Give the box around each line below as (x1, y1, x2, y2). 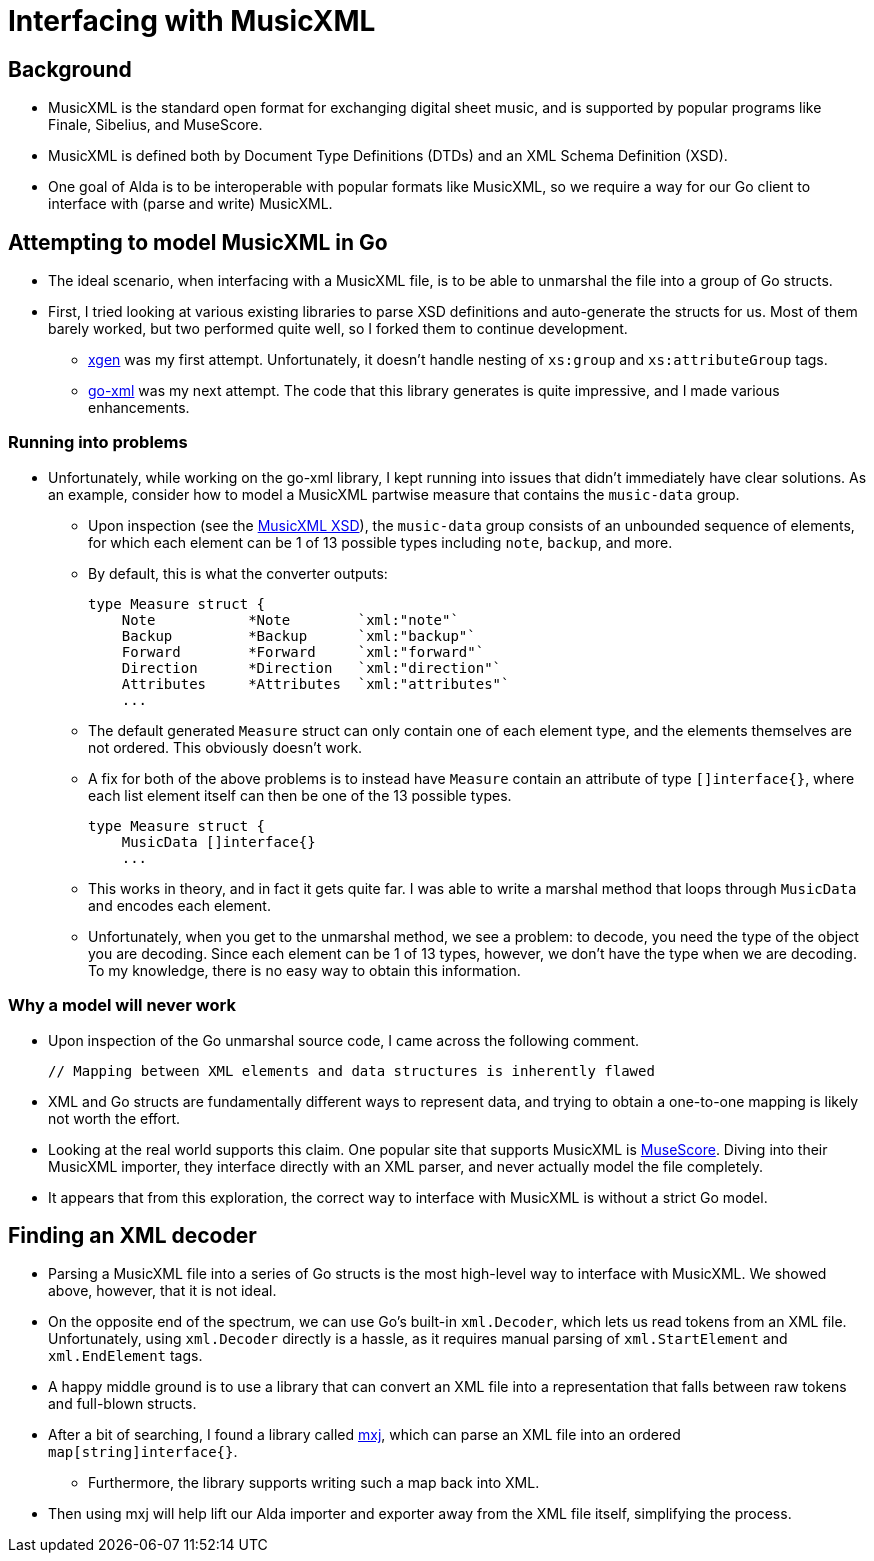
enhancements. (88, 399, 190, 417)
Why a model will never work (8, 995, 236, 1016)
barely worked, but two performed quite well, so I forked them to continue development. (48, 320, 628, 338)
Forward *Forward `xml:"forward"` (121, 643, 485, 660)
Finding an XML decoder (8, 1222, 257, 1248)
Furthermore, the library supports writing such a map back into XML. (88, 1474, 540, 1492)
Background (8, 56, 132, 82)
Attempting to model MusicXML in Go (8, 229, 388, 255)
